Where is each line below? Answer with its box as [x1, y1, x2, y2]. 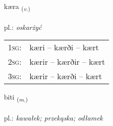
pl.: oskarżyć [4, 21, 42, 32]
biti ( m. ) [4, 92, 28, 104]
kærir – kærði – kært [29, 70, 102, 82]
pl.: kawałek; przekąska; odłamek [4, 113, 103, 123]
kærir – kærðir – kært [29, 56, 106, 68]
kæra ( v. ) [4, 1, 30, 12]
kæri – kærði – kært [29, 41, 99, 53]
